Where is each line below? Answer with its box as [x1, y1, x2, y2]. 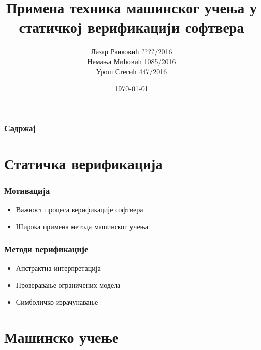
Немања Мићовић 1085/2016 [87, 56, 176, 66]
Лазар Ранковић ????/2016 [91, 46, 172, 57]
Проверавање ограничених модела [16, 280, 121, 290]
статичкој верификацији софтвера [19, 17, 244, 37]
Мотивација [4, 184, 50, 197]
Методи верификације [4, 243, 89, 255]
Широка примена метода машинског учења [16, 221, 148, 231]
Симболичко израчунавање [16, 296, 98, 307]
